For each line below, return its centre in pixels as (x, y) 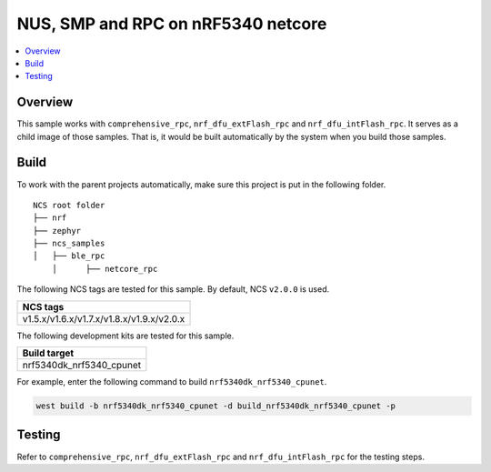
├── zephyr (57, 231)
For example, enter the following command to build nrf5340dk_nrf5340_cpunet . (172, 382)
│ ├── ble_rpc (69, 256)
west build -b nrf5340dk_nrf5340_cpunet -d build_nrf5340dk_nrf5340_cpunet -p (215, 406)
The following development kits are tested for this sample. (125, 336)
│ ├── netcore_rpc (105, 269)
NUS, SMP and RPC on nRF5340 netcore (172, 24)
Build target (48, 353)
